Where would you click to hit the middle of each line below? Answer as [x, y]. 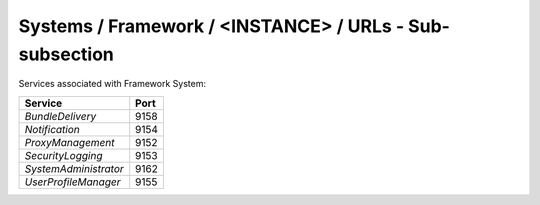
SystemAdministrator [74, 168]
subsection [66, 54]
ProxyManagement [69, 142]
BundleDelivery [60, 116]
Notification [52, 129]
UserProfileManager [72, 182]
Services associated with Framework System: [112, 84]
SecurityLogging [63, 155]
